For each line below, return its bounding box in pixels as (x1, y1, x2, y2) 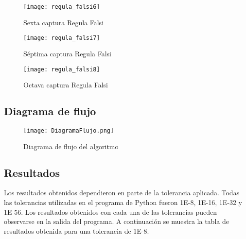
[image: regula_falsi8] (23, 66, 100, 73)
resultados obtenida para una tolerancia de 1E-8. (4, 225, 149, 236)
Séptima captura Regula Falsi (23, 48, 111, 58)
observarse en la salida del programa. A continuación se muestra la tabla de (4, 216, 229, 226)
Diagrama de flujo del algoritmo (23, 141, 119, 151)
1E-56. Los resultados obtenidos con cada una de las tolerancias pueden (4, 206, 217, 217)
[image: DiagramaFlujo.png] (23, 127, 114, 134)
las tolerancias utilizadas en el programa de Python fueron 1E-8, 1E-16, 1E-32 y (4, 197, 243, 207)
